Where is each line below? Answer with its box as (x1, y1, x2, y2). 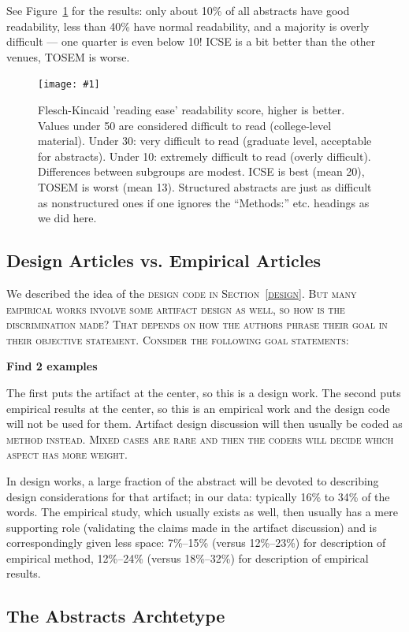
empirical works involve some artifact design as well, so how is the (6, 300, 345, 317)
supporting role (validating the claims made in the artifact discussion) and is (6, 519, 377, 535)
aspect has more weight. (6, 446, 128, 463)
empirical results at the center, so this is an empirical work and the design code (6, 400, 390, 416)
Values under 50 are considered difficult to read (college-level (38, 117, 332, 133)
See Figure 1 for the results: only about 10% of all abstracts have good (6, 2, 350, 18)
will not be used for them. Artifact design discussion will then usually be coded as (6, 415, 403, 432)
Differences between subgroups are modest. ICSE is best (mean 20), (38, 163, 365, 180)
